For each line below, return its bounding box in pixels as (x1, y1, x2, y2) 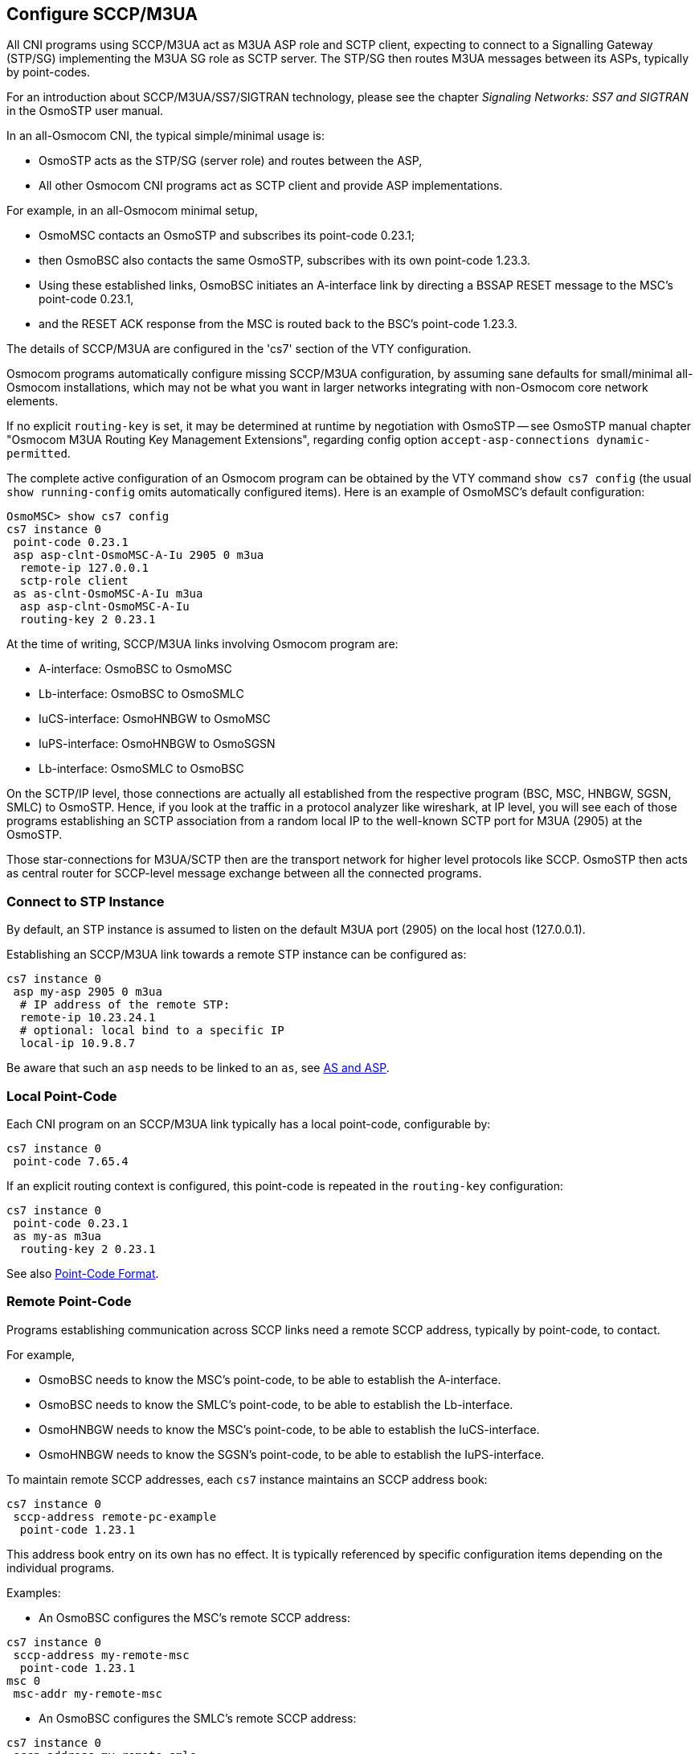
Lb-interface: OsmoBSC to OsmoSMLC (39, 687, 244, 701)
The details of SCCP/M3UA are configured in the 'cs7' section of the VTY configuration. (6, 342, 472, 356)
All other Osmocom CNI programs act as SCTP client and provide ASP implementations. (39, 179, 503, 193)
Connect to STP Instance (6, 893, 165, 910)
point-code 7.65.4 (13, 1154, 129, 1168)
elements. (6, 394, 59, 409)
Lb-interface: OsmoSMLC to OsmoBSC (39, 762, 244, 776)
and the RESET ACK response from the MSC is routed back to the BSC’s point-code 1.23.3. (39, 317, 517, 331)
